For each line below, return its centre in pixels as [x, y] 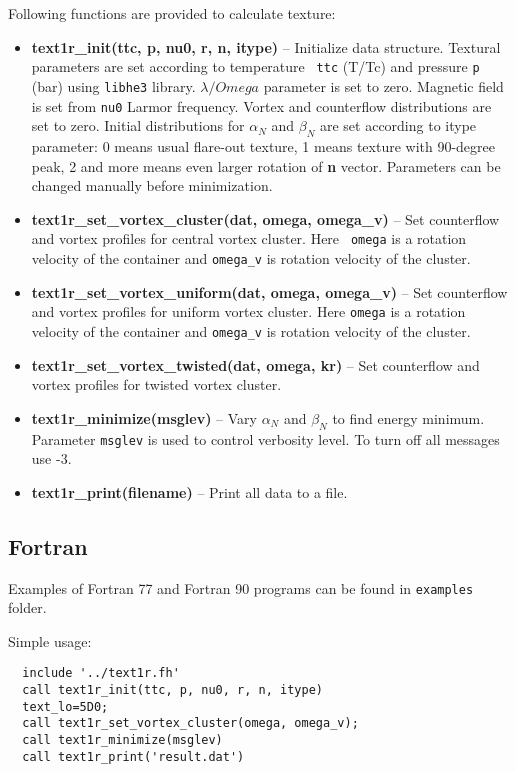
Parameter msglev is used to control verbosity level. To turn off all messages [265, 438]
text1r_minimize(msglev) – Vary [144, 417]
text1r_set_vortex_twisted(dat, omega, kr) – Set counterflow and [255, 364]
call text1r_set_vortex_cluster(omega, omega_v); [190, 723]
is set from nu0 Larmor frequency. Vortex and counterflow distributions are [261, 105]
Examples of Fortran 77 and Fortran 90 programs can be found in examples [241, 587]
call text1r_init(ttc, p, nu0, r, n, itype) [172, 690]
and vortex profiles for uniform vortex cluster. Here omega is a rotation [248, 311]
